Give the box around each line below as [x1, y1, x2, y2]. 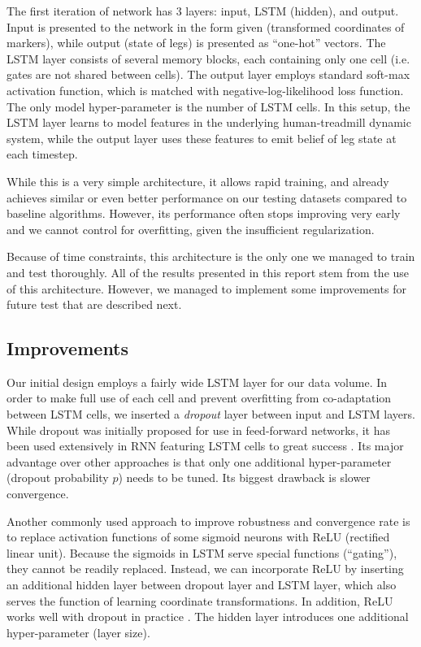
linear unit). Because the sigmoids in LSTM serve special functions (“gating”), [7, 544, 397, 561]
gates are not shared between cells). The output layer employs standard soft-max [7, 66, 410, 83]
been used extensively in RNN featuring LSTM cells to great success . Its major [7, 437, 404, 454]
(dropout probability [7, 469, 109, 486]
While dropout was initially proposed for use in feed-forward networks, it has [7, 421, 390, 438]
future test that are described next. [7, 296, 182, 313]
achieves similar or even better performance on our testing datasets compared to [7, 189, 407, 206]
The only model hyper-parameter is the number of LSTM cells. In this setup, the [7, 98, 410, 115]
